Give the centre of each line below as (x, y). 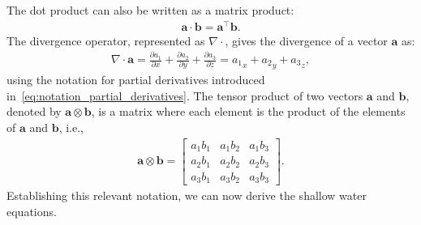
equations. (32, 211)
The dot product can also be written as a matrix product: (150, 10)
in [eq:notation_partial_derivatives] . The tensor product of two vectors (185, 95)
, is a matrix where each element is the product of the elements (248, 111)
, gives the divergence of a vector (306, 40)
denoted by (34, 111)
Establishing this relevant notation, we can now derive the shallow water (187, 195)
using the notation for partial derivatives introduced (136, 80)
